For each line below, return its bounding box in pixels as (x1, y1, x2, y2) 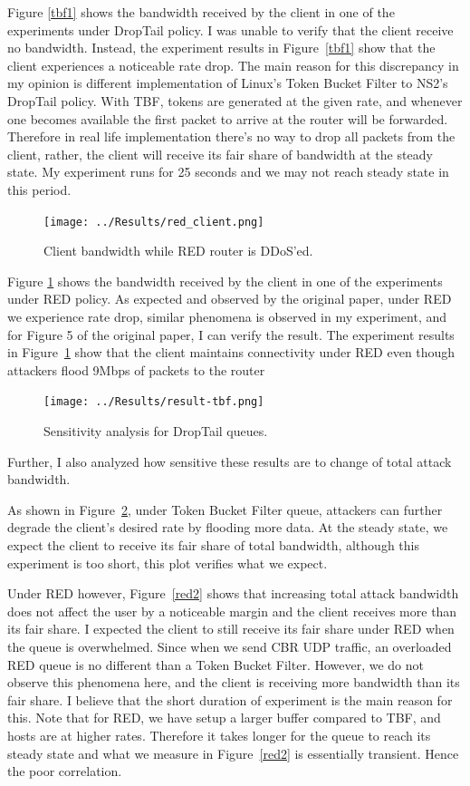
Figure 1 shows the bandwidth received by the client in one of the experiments (7, 271, 443, 290)
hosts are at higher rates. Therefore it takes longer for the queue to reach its (7, 725, 431, 744)
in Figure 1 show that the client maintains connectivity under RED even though (7, 343, 456, 362)
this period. (7, 180, 72, 199)
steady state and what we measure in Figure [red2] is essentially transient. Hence (7, 743, 459, 762)
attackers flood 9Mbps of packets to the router (7, 360, 265, 379)
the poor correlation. (7, 762, 122, 781)
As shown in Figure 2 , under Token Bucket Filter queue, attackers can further (7, 500, 443, 519)
